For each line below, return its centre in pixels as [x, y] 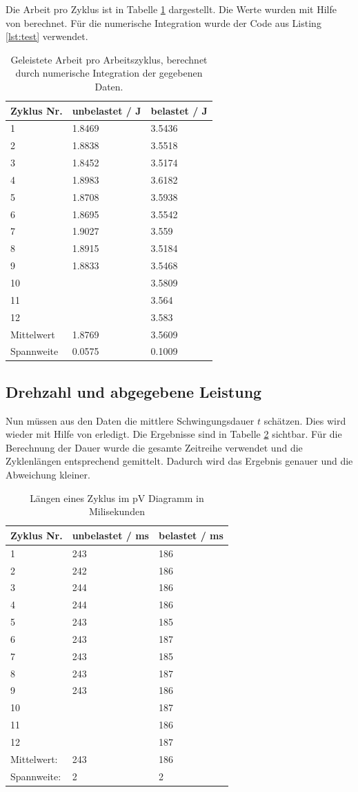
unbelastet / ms [110, 535]
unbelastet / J [107, 110]
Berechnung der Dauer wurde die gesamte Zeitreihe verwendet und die [154, 447]
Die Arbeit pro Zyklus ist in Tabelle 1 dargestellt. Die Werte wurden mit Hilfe [171, 9]
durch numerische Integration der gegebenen [109, 73]
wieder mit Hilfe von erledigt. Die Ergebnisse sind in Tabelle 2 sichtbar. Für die [174, 434]
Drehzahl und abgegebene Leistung [134, 391]
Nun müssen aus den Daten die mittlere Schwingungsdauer [130, 420]
